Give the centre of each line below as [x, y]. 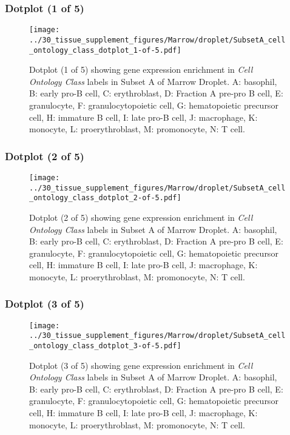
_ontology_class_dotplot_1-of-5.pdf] [105, 50]
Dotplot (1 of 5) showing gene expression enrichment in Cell [141, 69]
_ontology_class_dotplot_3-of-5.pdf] [105, 346]
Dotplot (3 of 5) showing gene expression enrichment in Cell [141, 365]
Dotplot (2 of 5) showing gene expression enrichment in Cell [141, 217]
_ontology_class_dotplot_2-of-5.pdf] [105, 198]
